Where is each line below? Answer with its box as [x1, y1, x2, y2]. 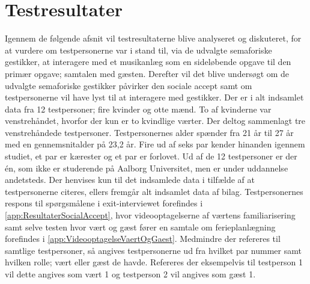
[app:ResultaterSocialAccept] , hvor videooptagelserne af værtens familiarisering [5, 209, 296, 221]
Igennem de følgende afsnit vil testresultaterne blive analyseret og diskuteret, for [5, 32, 302, 45]
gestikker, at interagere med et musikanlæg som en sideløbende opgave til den [5, 55, 291, 68]
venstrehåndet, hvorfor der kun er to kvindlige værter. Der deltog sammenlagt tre [5, 114, 306, 127]
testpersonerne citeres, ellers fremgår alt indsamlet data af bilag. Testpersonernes [5, 185, 303, 197]
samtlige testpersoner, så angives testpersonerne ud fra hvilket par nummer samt [5, 244, 302, 256]
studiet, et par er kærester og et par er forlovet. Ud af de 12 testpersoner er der [5, 150, 297, 162]
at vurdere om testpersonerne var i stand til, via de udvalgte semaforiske [5, 43, 272, 56]
